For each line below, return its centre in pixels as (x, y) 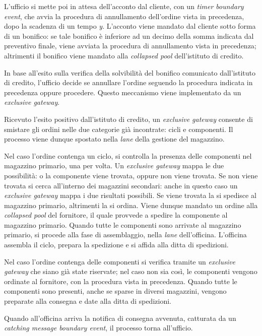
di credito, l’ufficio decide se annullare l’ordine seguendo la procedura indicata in (128, 82)
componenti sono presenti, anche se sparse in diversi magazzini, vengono (115, 291)
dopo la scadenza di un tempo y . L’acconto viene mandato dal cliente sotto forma (130, 26)
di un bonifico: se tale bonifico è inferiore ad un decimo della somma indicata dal (129, 36)
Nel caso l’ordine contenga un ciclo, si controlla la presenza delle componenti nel (128, 155)
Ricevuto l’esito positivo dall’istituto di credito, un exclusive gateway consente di (128, 119)
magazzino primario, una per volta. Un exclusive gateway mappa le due (114, 165)
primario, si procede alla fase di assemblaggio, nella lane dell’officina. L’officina (125, 234)
